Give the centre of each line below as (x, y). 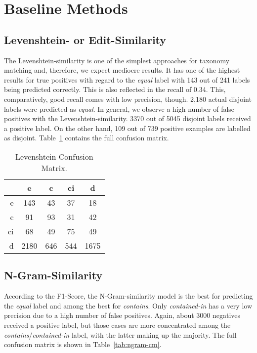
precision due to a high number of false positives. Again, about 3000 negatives (122, 315)
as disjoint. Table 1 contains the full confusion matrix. (86, 138)
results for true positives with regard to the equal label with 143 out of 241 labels (127, 79)
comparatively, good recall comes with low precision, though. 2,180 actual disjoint (128, 99)
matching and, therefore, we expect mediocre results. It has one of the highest (122, 70)
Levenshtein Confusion (54, 156)
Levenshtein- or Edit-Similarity (85, 39)
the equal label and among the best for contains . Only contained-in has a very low (128, 305)
